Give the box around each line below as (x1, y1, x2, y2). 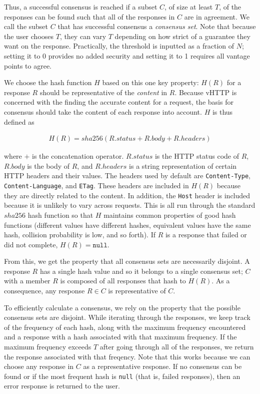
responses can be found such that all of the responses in (4, 11, 175, 22)
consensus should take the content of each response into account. (4, 106, 202, 117)
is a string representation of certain (129, 160, 237, 171)
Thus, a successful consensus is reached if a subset (4, 2, 157, 12)
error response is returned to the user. (4, 380, 120, 391)
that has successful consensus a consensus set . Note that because (57, 21, 256, 32)
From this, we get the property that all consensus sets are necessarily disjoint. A (4, 256, 250, 266)
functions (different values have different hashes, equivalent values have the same (4, 219, 251, 230)
